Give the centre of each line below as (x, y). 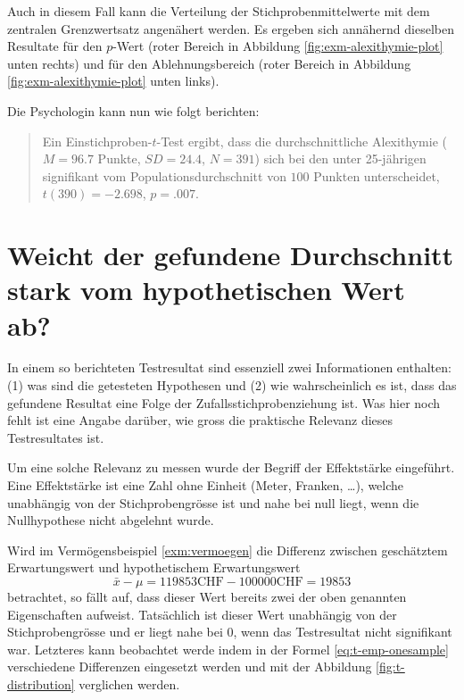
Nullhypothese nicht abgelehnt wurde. (111, 520)
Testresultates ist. (56, 437)
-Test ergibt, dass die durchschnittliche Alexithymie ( (302, 141)
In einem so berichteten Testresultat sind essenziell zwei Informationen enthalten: (229, 367)
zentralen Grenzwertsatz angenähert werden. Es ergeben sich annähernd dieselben (231, 28)
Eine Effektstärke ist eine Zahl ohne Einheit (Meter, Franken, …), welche (206, 485)
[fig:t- (390, 667)
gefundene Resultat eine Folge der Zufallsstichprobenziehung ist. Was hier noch (224, 402)
